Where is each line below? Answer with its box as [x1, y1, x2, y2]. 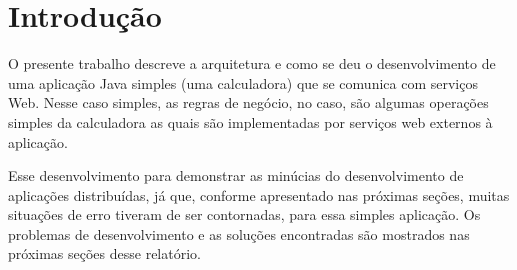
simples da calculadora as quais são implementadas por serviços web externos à [8, 111, 493, 132]
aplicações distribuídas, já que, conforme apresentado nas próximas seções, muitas [8, 184, 510, 205]
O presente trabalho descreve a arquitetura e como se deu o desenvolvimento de [8, 53, 496, 74]
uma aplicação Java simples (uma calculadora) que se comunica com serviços [8, 72, 478, 93]
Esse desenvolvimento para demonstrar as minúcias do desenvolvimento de [8, 165, 464, 186]
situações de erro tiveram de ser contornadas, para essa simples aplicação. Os [8, 204, 481, 225]
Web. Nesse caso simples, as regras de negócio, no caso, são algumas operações [8, 92, 489, 113]
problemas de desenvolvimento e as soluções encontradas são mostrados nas [8, 223, 470, 244]
